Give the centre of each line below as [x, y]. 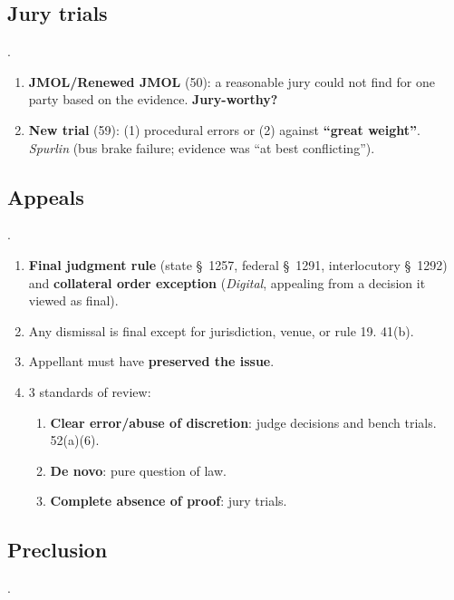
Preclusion [58, 550]
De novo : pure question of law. [138, 470]
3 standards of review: [90, 391]
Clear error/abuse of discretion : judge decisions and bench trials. [243, 422]
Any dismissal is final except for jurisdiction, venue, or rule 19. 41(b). [221, 330]
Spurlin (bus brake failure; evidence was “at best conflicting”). [202, 147]
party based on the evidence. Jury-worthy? [153, 99]
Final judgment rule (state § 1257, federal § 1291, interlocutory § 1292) [238, 264]
